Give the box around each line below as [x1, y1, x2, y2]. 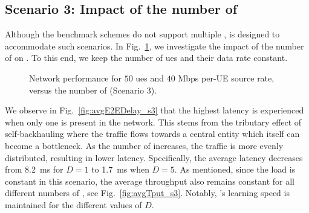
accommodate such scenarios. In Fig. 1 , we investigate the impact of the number [5, 39, 304, 52]
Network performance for [29, 71, 122, 84]
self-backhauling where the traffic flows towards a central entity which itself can [5, 127, 300, 140]
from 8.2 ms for [5, 163, 63, 176]
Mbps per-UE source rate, [178, 71, 275, 84]
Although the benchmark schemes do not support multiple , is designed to [5, 28, 280, 40]
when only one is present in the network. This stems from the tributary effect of [5, 115, 302, 128]
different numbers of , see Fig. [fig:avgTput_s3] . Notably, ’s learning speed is [5, 186, 290, 199]
